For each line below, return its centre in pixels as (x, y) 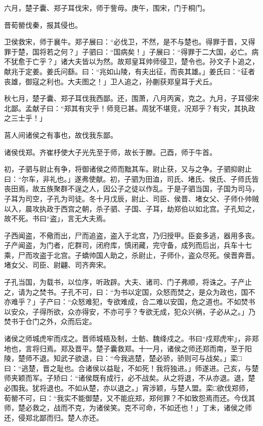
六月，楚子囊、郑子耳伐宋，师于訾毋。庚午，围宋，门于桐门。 (107, 8)
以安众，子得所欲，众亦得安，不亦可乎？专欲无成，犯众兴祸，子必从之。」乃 (130, 311)
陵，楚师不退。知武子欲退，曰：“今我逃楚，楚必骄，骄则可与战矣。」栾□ (123, 358)
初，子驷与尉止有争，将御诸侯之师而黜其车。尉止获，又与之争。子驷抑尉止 (128, 169)
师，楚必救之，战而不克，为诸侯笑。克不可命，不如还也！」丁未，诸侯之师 (128, 408)
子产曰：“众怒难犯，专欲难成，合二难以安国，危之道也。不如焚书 (147, 302)
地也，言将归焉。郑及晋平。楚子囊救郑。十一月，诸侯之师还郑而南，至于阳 (128, 348)
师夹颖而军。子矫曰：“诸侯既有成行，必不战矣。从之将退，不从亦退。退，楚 (130, 378)
